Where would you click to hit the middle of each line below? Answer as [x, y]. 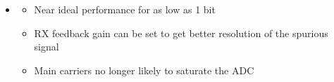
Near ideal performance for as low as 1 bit [125, 9]
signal [47, 47]
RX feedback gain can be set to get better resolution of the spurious [181, 33]
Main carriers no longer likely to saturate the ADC [144, 70]
